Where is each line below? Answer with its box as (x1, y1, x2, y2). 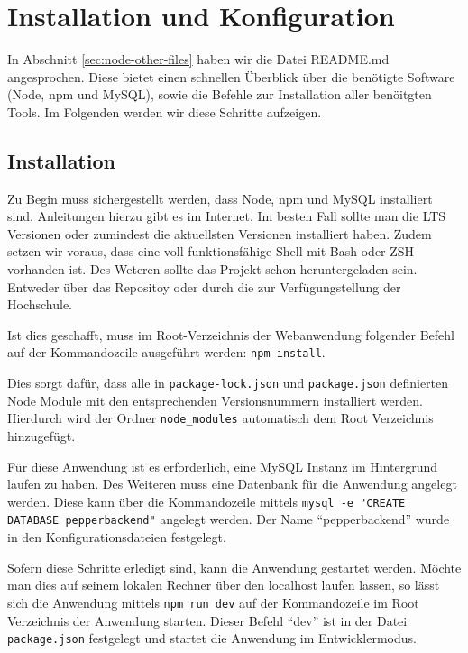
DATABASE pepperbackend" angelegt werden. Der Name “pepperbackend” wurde (7, 510, 450, 529)
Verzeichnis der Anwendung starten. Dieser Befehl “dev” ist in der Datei (7, 611, 408, 630)
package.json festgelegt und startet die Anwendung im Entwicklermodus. (7, 629, 417, 648)
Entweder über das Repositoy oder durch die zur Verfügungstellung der (7, 277, 401, 296)
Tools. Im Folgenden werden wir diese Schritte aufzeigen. (7, 102, 322, 121)
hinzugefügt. (7, 427, 76, 446)
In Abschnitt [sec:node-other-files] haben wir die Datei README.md (7, 50, 390, 69)
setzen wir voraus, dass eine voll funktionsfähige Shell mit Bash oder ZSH (7, 242, 415, 261)
